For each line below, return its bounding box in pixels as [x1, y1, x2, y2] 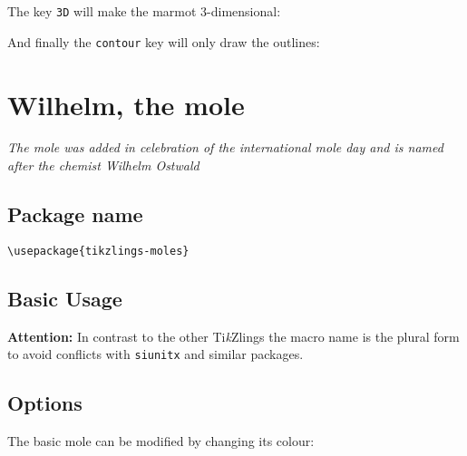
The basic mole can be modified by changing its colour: [7, 432, 315, 451]
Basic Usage [7, 284, 122, 312]
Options [7, 389, 83, 417]
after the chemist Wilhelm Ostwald [7, 156, 199, 175]
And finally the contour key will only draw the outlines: [7, 32, 320, 51]
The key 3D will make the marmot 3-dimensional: [7, 2, 281, 20]
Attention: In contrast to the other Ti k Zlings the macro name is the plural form [7, 326, 460, 345]
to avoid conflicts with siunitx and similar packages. [7, 344, 304, 364]
